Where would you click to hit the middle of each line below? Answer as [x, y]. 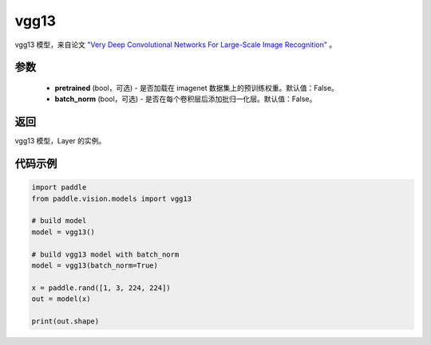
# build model [59, 221]
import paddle [59, 188]
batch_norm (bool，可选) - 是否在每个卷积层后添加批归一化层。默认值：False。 [186, 99]
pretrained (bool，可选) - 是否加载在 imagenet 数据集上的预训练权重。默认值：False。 [197, 88]
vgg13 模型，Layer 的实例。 [60, 141]
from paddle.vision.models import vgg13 [111, 198]
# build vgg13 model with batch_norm [105, 254]
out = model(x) [61, 299]
